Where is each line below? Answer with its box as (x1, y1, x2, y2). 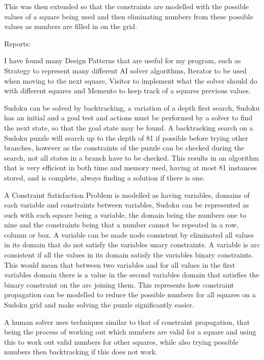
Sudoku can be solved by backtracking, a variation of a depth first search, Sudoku (4, 102, 260, 113)
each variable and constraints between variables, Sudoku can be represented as (4, 199, 249, 210)
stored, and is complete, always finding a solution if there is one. (4, 172, 205, 183)
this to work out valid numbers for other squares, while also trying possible (4, 336, 239, 347)
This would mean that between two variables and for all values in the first (4, 259, 235, 270)
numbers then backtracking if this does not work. (4, 346, 157, 357)
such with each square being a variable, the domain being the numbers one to (4, 209, 247, 220)
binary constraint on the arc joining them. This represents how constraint (4, 279, 234, 290)
